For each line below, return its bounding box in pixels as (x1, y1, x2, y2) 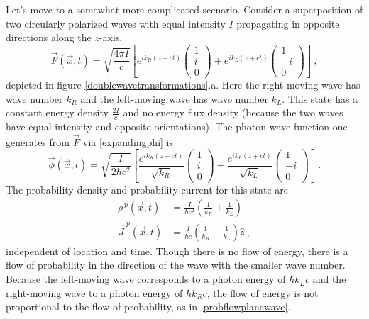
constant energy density (6, 105, 109, 120)
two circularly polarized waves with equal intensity (6, 16, 226, 30)
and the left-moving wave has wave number (80, 91, 268, 106)
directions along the (6, 30, 92, 45)
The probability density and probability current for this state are (6, 181, 288, 196)
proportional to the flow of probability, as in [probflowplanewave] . (6, 299, 291, 314)
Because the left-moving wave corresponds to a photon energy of (6, 272, 286, 286)
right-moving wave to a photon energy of (6, 285, 183, 300)
